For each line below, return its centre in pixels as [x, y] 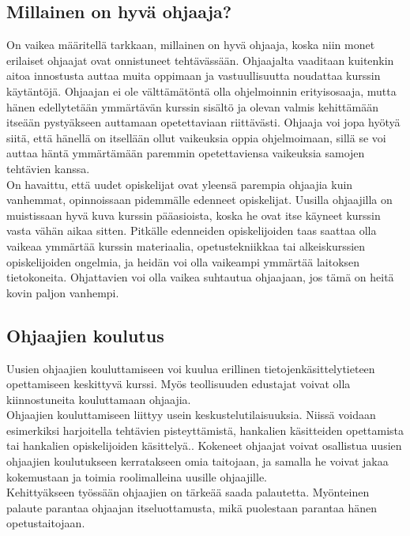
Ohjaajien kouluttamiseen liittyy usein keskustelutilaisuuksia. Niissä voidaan [191, 415]
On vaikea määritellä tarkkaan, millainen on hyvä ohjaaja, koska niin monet [191, 45]
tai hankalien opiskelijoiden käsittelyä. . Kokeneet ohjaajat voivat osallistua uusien [204, 445]
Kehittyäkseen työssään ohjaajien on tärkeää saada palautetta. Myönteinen [188, 492]
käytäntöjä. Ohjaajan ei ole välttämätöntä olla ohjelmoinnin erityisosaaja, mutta [201, 91]
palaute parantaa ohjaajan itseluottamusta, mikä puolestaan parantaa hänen [192, 507]
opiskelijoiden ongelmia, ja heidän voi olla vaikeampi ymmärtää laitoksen [183, 261]
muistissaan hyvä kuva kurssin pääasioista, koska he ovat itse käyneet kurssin [194, 215]
